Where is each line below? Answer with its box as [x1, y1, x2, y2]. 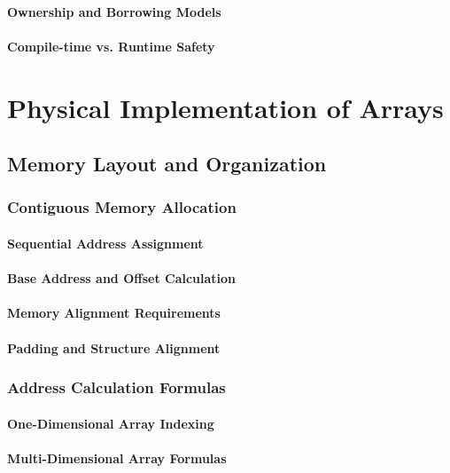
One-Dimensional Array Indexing [7, 414, 214, 432]
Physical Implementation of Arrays [7, 89, 444, 125]
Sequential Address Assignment [7, 233, 204, 252]
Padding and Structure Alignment [7, 338, 221, 357]
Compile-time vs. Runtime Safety [7, 36, 215, 55]
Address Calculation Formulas [7, 376, 226, 398]
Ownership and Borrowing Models [7, 2, 221, 20]
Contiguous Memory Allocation [7, 196, 237, 218]
